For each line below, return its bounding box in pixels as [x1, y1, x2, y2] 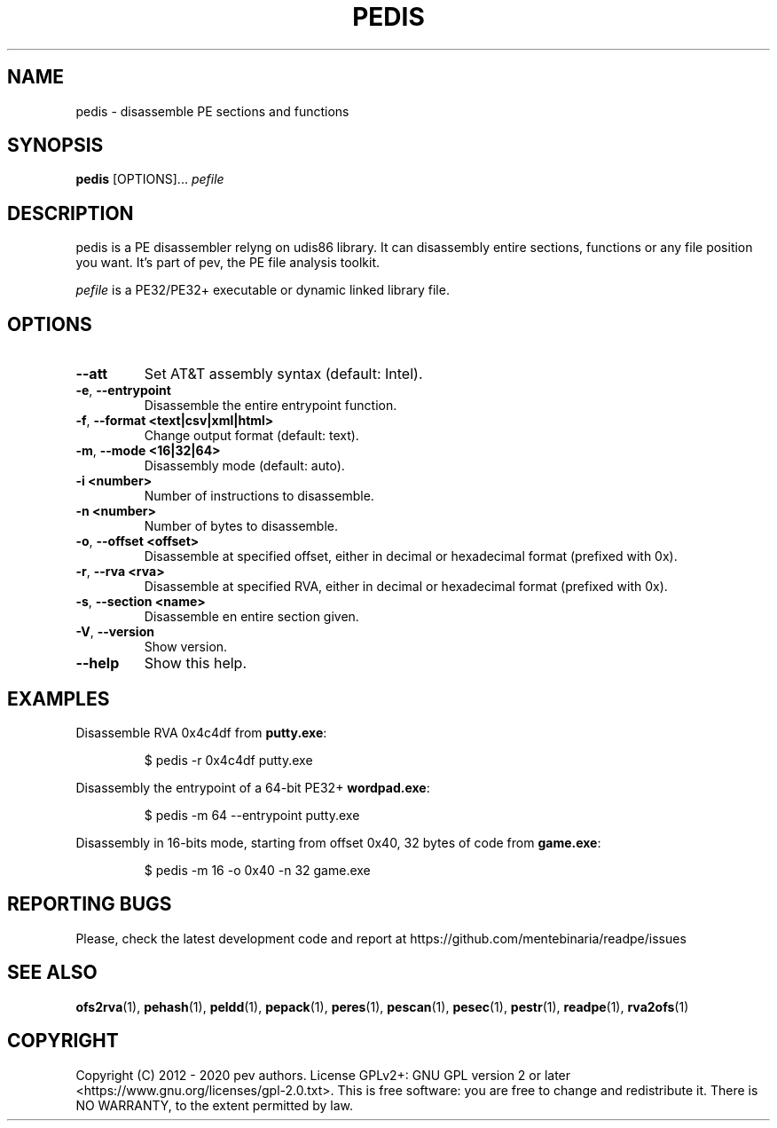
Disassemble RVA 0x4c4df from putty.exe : [75, 724, 327, 740]
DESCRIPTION [7, 201, 134, 225]
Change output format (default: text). [144, 428, 359, 444]
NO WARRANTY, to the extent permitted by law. [75, 1097, 354, 1113]
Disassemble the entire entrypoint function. [144, 398, 397, 414]
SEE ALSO [7, 961, 98, 984]
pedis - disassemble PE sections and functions [75, 103, 349, 119]
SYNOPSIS [7, 134, 104, 157]
